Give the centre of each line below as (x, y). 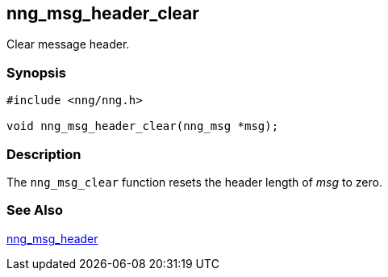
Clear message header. (68, 44)
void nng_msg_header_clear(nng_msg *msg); (143, 126)
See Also (35, 210)
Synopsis (36, 72)
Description (44, 154)
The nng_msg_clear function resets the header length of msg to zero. (194, 182)
